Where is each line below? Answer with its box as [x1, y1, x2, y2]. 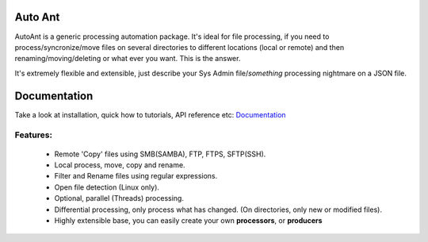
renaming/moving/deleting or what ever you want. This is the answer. [14, 54, 241, 63]
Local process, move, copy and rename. [54, 159, 185, 170]
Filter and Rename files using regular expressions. [54, 171, 218, 181]
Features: [14, 129, 53, 140]
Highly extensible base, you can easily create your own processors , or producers [54, 215, 323, 225]
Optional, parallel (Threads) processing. [54, 194, 184, 203]
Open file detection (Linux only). [54, 182, 160, 192]
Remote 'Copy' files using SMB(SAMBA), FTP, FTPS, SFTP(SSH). [54, 149, 266, 159]
